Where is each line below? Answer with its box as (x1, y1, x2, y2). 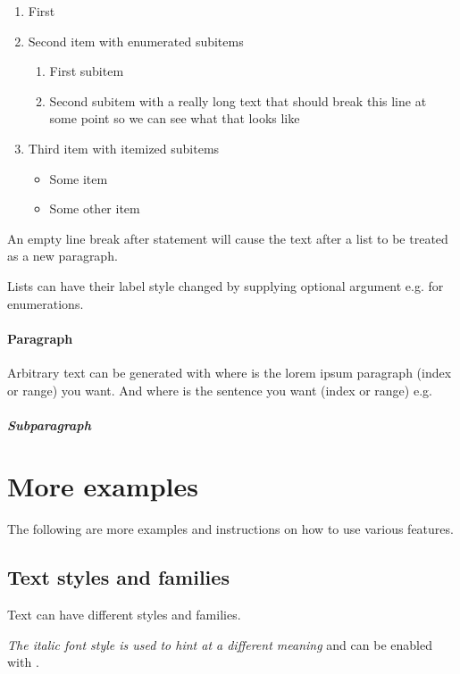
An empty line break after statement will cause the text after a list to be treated (7, 229, 448, 247)
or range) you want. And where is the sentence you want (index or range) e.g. (7, 380, 432, 399)
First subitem (49, 62, 124, 80)
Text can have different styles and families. (7, 605, 241, 624)
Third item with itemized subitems (28, 138, 220, 157)
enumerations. (7, 294, 84, 312)
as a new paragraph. (7, 246, 118, 265)
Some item (49, 169, 108, 187)
